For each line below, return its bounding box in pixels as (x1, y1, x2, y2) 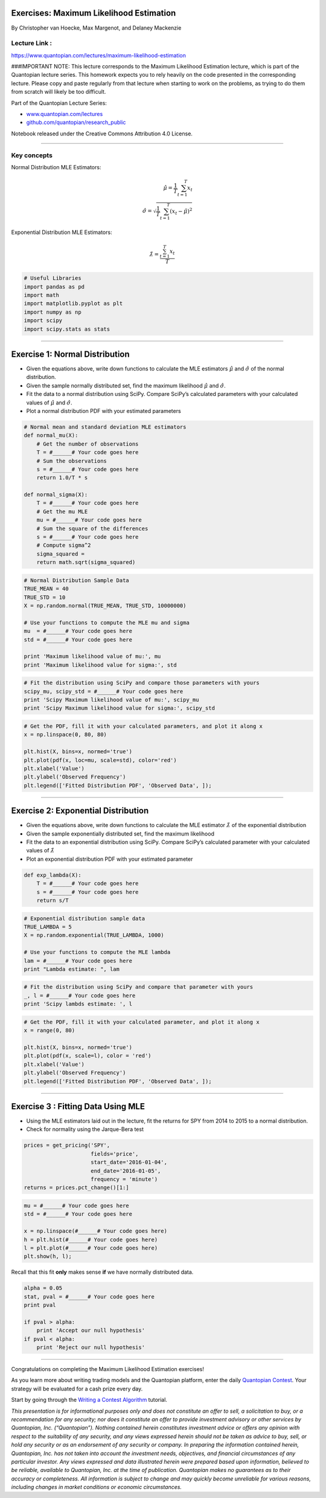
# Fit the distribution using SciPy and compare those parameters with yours (24, 679, 260, 686)
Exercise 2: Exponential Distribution (11, 806, 149, 816)
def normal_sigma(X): (24, 491, 88, 498)
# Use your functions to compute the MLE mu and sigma (24, 619, 190, 626)
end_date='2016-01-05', (91, 1167, 161, 1174)
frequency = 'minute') (91, 1176, 158, 1183)
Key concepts (11, 151, 53, 160)
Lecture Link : (11, 39, 53, 48)
